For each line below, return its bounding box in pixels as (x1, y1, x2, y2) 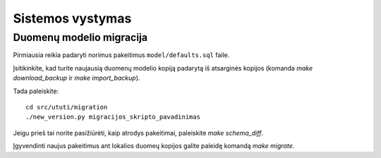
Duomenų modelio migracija (13, 31, 148, 44)
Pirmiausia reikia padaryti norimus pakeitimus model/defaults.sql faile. (13, 51, 230, 59)
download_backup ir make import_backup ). (13, 74, 140, 83)
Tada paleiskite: (13, 87, 59, 95)
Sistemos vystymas (13, 11, 132, 26)
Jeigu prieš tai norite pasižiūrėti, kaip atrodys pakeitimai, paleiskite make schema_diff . (13, 128, 264, 137)
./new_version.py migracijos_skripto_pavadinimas (25, 113, 201, 121)
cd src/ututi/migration (25, 103, 108, 111)
